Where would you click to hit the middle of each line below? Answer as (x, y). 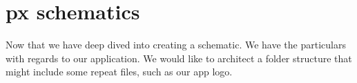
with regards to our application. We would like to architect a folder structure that (179, 58)
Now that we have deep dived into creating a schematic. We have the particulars (176, 45)
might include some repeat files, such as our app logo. (119, 72)
